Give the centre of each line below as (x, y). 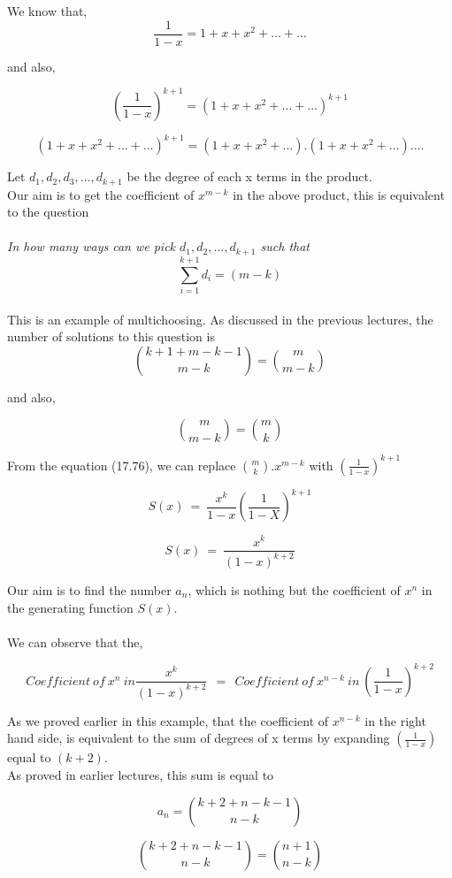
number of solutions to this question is (111, 336)
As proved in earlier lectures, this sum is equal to (141, 774)
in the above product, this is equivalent (339, 194)
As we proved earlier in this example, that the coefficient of (168, 720)
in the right (395, 720)
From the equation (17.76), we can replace (122, 465)
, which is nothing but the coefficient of (294, 589)
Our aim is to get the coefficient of (101, 194)
